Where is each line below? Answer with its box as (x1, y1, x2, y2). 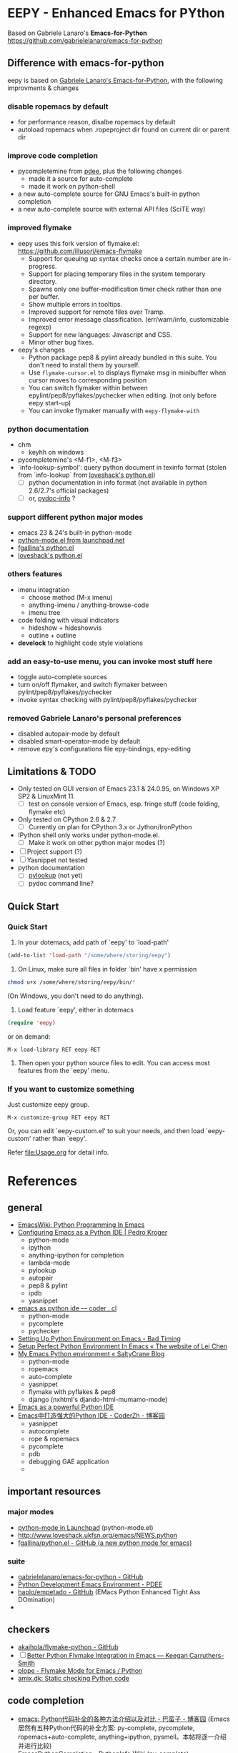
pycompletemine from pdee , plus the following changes (17, 167, 182, 176)
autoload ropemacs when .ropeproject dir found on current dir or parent (17, 125, 230, 134)
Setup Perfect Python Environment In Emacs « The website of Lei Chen (17, 1342, 227, 1350)
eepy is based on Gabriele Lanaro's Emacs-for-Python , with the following (7, 76, 223, 84)
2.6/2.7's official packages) (28, 486, 109, 495)
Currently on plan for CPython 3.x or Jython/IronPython (28, 823, 192, 831)
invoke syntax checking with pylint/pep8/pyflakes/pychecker (17, 695, 198, 703)
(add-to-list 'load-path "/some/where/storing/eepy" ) (7, 952, 172, 959)
